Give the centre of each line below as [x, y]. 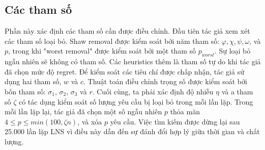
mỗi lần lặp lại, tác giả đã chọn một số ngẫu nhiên [83, 111]
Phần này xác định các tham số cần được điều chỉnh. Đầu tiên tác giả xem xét [127, 31]
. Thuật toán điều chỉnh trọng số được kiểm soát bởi [165, 81]
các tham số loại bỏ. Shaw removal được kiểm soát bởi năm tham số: [112, 41]
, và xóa [90, 121]
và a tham [237, 91]
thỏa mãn [185, 111]
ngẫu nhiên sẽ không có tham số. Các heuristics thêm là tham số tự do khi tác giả [133, 61]
